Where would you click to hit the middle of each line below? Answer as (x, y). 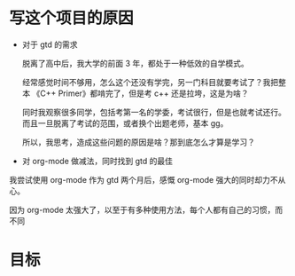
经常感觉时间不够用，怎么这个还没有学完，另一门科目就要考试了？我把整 (154, 82)
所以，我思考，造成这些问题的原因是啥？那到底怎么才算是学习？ (138, 142)
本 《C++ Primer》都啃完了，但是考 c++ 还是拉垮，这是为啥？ (136, 93)
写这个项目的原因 (72, 18)
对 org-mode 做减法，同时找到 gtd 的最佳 (97, 161)
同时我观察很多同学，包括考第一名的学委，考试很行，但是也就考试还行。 (154, 112)
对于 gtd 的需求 (50, 44)
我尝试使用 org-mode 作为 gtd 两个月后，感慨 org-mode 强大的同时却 (136, 179)
